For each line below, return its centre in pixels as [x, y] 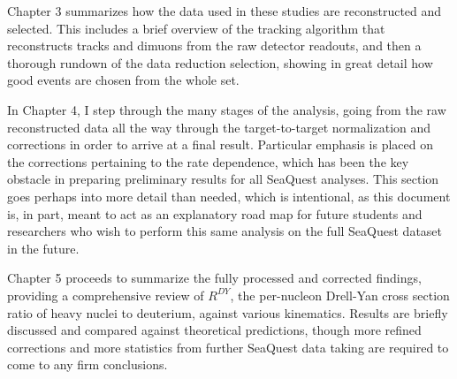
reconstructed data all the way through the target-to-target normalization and [219, 127]
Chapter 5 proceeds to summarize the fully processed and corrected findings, [214, 278]
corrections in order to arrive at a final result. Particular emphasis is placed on [220, 144]
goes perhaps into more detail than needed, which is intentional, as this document [229, 196]
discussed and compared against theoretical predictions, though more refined [214, 330]
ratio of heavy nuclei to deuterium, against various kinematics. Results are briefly [228, 312]
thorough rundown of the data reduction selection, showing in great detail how [220, 62]
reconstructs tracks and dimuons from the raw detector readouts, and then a [214, 45]
